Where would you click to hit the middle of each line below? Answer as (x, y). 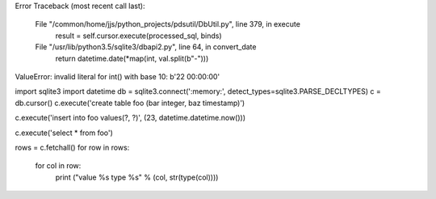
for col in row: (58, 166)
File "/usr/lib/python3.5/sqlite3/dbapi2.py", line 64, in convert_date (146, 47)
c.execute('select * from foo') (64, 133)
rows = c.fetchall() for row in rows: (72, 147)
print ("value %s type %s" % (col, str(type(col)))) (137, 177)
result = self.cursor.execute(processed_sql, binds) (138, 36)
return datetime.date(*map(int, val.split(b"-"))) (132, 58)
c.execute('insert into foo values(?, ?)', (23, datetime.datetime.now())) (130, 118)
